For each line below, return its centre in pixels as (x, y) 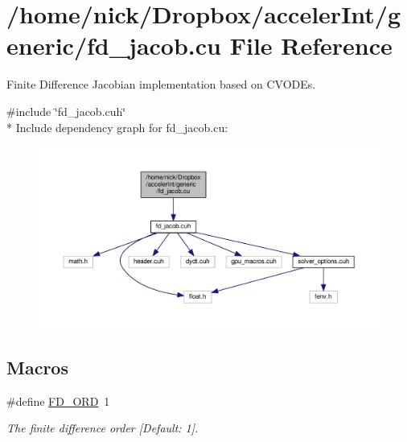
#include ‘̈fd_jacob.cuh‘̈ (66, 111)
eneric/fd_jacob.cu (114, 45)
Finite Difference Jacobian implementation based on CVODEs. (161, 84)
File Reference (311, 45)
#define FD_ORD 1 (58, 401)
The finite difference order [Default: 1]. (103, 428)
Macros (37, 367)
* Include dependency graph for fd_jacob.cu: (117, 127)
